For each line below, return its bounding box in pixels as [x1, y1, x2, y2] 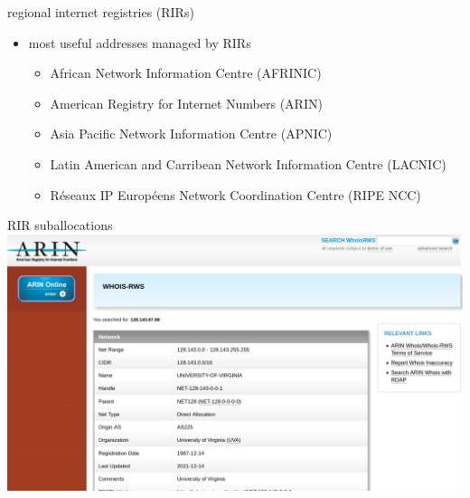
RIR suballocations [7, 215, 113, 235]
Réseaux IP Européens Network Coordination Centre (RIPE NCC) [50, 185, 421, 204]
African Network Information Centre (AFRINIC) [50, 63, 322, 82]
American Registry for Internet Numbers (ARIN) [50, 93, 323, 112]
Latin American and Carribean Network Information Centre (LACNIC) [50, 154, 446, 173]
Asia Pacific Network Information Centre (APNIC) [50, 124, 333, 143]
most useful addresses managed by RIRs [28, 33, 251, 52]
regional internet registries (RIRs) [7, 3, 194, 21]
